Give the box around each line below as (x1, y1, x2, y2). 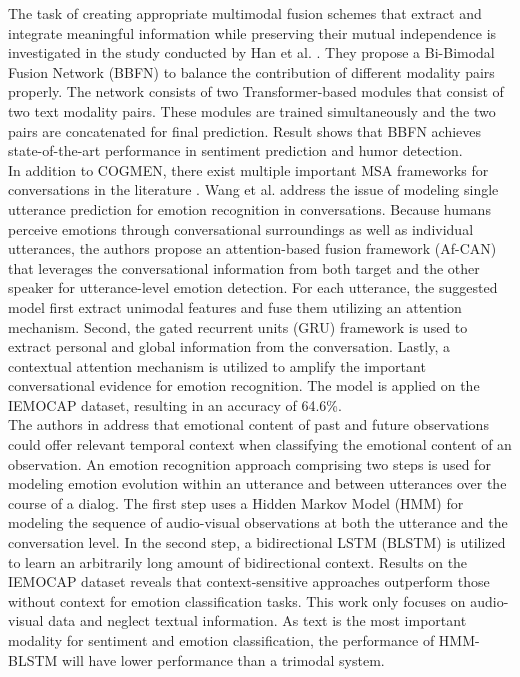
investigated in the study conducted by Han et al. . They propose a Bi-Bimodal (8, 42, 495, 63)
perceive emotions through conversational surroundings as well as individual (8, 218, 474, 239)
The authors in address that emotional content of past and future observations (8, 414, 489, 435)
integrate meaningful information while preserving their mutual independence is (8, 22, 497, 43)
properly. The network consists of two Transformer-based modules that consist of (8, 81, 504, 102)
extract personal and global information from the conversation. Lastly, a (8, 336, 451, 357)
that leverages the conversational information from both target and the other (8, 257, 480, 278)
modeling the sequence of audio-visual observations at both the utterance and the (8, 512, 508, 533)
